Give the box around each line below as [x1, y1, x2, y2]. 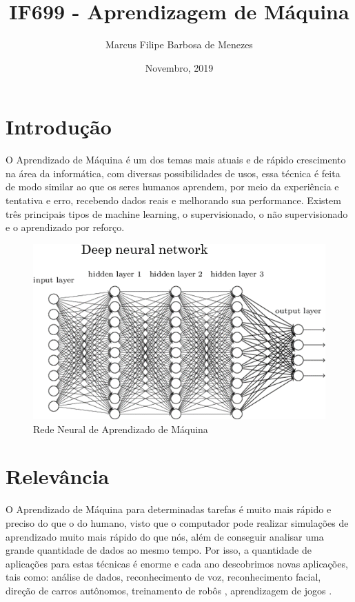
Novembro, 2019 [145, 60, 214, 74]
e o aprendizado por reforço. [6, 220, 125, 234]
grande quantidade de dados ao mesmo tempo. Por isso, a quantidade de [6, 543, 312, 557]
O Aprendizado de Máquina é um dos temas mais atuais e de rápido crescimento [6, 152, 346, 167]
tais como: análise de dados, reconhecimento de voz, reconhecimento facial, [6, 570, 321, 584]
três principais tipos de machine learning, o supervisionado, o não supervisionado [6, 206, 348, 221]
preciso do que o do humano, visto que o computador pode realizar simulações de [6, 515, 349, 530]
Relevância [6, 462, 110, 490]
